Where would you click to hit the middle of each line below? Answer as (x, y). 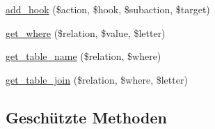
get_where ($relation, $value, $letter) (86, 32)
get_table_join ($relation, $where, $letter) (97, 79)
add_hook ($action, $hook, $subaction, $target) (108, 9)
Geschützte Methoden (86, 117)
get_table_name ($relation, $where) (83, 56)
